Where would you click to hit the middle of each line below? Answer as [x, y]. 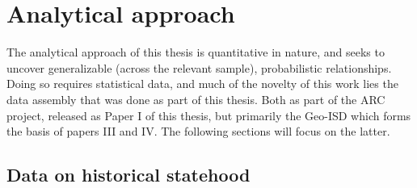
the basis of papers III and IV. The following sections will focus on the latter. [198, 131]
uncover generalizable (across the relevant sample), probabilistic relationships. [199, 67]
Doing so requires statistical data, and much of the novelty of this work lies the [202, 84]
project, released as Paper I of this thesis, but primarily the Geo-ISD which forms [209, 115]
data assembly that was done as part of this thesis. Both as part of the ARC [196, 99]
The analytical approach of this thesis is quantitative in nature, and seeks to [196, 52]
